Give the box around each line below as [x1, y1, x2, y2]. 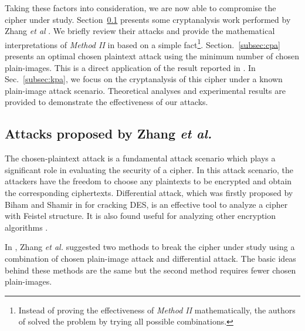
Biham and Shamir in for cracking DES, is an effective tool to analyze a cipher [5, 198, 288, 210]
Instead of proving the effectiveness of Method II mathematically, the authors [18, 303, 296, 316]
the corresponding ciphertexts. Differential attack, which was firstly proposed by [5, 186, 293, 198]
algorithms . [5, 221, 48, 233]
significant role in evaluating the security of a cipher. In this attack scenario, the [5, 163, 294, 175]
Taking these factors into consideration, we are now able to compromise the [5, 2, 276, 13]
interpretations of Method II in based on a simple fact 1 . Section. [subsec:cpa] [5, 36, 280, 50]
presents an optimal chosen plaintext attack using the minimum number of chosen [5, 50, 300, 62]
